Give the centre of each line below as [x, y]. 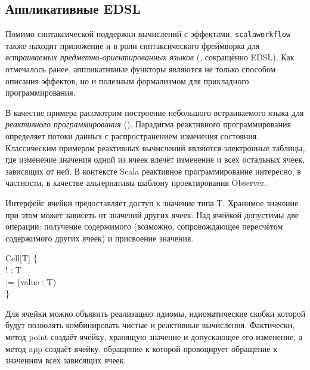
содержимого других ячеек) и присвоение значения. [100, 238]
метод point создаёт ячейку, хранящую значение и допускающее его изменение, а [154, 336]
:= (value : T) [31, 281]
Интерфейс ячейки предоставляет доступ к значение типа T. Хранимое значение [152, 202]
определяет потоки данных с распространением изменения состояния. [132, 136]
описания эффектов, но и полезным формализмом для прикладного [127, 80]
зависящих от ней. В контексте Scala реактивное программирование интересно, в [153, 171]
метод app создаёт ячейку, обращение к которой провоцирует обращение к [142, 348]
